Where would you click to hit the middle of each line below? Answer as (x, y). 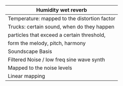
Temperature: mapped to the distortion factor (62, 18)
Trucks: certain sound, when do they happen (61, 27)
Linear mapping (26, 76)
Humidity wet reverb (62, 10)
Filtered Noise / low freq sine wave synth (56, 59)
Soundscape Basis (30, 51)
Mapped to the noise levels (40, 68)
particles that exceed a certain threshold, (57, 35)
